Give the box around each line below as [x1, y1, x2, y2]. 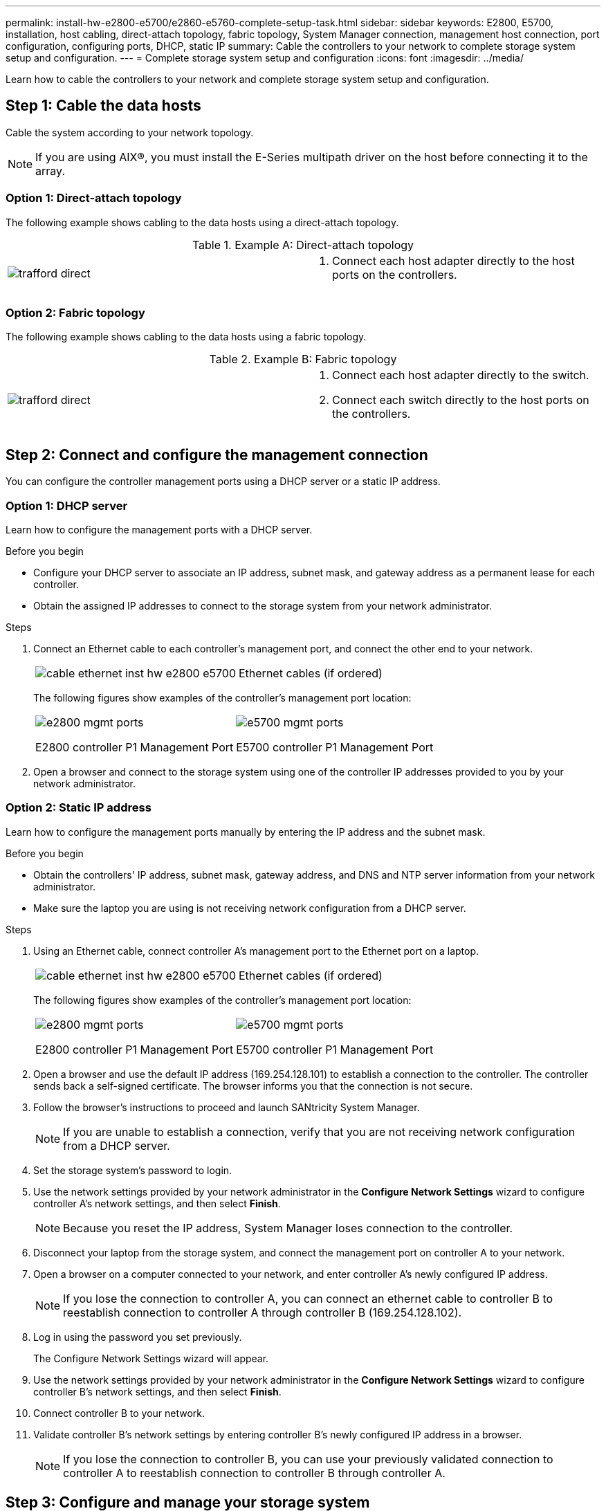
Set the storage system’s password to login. [33, 1164, 232, 1176]
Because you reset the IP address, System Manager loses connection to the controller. [63, 1220, 513, 1235]
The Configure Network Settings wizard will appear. [33, 1352, 269, 1364]
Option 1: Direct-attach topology [6, 191, 182, 205]
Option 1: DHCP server [6, 498, 128, 513]
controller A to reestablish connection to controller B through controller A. [63, 1465, 446, 1480]
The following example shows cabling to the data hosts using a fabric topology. [6, 331, 367, 343]
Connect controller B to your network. [33, 1407, 205, 1419]
